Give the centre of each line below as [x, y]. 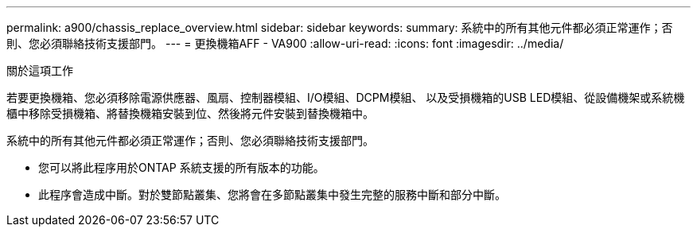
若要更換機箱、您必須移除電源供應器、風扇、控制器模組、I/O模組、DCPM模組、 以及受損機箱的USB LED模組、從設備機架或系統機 [346, 97]
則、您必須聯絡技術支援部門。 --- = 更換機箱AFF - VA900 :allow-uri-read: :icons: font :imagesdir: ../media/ [285, 43]
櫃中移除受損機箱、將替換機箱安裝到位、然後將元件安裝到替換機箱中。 [190, 113]
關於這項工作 [40, 70]
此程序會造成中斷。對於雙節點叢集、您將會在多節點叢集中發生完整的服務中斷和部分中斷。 [272, 194]
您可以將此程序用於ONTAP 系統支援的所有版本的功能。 [181, 167]
